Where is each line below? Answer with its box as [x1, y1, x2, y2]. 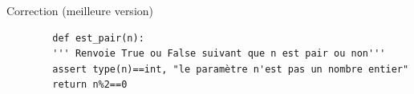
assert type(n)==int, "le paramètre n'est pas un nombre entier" [52, 63, 409, 75]
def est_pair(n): [52, 32, 144, 44]
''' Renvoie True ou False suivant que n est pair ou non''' [52, 48, 386, 60]
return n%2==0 [52, 79, 128, 91]
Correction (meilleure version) [6, 2, 154, 18]
